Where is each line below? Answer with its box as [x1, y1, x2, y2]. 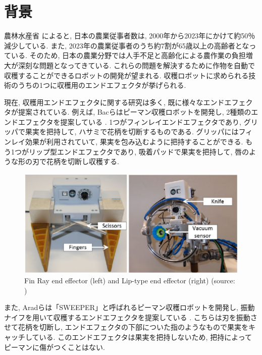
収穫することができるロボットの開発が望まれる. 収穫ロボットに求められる [4, 70, 249, 80]
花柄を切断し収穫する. [46, 156, 119, 167]
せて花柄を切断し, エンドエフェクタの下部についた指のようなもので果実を [4, 322, 248, 332]
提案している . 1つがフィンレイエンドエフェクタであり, [60, 116, 242, 127]
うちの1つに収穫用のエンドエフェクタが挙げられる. [18, 80, 186, 90]
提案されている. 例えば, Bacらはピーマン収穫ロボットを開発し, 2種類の [18, 107, 251, 117]
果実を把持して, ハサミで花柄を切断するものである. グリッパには [25, 126, 239, 137]
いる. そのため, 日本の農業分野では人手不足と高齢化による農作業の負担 [11, 50, 246, 61]
